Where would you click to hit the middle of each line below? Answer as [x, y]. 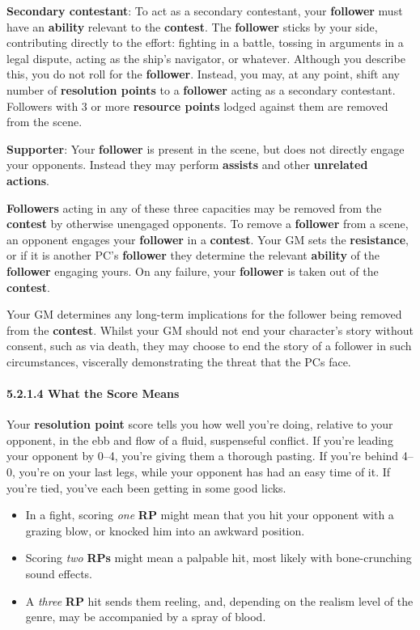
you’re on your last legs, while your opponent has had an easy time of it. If [205, 472]
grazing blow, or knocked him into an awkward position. [165, 530]
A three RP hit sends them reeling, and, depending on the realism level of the [219, 600]
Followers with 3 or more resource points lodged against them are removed [197, 106]
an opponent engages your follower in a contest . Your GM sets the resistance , [208, 239]
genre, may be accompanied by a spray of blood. [146, 617]
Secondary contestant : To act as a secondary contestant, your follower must [205, 11]
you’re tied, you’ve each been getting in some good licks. [146, 487]
